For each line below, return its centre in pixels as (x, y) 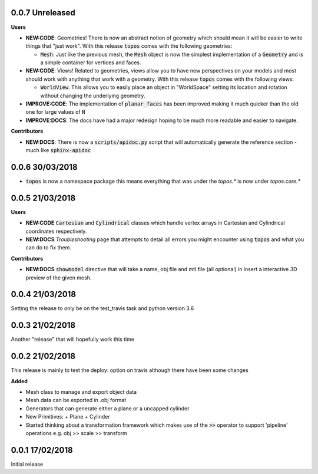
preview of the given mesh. (59, 278)
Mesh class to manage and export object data (81, 392)
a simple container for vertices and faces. (91, 62)
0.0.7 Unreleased (43, 13)
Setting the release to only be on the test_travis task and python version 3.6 (102, 308)
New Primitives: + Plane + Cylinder (68, 417)
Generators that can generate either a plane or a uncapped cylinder (107, 408)
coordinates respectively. (56, 231)
